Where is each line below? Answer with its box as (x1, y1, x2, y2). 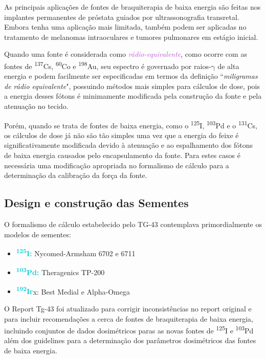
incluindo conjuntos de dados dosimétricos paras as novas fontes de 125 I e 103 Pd (4, 324, 254, 335)
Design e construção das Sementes (4, 195, 189, 211)
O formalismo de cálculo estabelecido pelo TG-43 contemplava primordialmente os (4, 219, 262, 230)
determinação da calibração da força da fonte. (4, 170, 147, 181)
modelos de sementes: (4, 229, 71, 239)
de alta (217, 60, 239, 71)
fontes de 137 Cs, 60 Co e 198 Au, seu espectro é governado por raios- (4, 59, 211, 71)
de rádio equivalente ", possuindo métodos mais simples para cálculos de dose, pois (4, 80, 260, 91)
